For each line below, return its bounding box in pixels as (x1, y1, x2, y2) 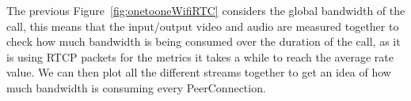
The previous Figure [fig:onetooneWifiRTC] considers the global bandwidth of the (6, 2, 405, 18)
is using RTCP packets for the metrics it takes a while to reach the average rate (6, 48, 394, 65)
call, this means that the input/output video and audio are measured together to (6, 17, 399, 34)
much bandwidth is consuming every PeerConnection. (6, 79, 266, 95)
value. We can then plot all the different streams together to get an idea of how (6, 64, 391, 80)
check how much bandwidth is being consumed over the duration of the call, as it (6, 33, 401, 50)
